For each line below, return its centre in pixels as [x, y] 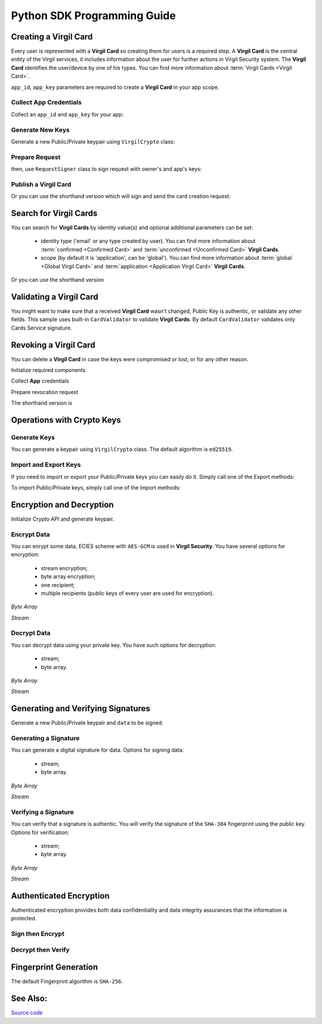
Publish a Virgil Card [41, 184]
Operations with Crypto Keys [66, 420]
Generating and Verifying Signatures [80, 708]
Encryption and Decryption [62, 505]
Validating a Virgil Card [55, 296]
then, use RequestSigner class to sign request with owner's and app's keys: [106, 169]
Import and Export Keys [46, 465]
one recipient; [58, 585]
